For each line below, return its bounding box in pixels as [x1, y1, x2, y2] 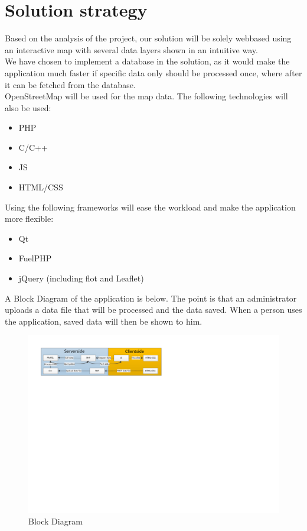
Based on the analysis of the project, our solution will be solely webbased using [5, 32, 292, 44]
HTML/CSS [18, 181, 63, 193]
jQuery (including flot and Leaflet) [18, 272, 144, 284]
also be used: [5, 101, 51, 114]
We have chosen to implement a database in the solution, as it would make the [5, 55, 290, 67]
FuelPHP [18, 252, 52, 264]
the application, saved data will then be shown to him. [5, 315, 203, 327]
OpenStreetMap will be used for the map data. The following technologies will [5, 90, 288, 102]
